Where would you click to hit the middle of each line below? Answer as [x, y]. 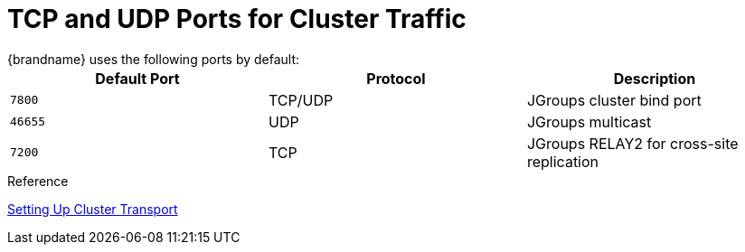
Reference [38, 181]
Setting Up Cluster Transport [93, 209]
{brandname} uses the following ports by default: [154, 59]
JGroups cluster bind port [614, 100]
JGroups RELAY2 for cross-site [632, 143]
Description [655, 78]
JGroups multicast [589, 121]
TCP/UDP [301, 100]
